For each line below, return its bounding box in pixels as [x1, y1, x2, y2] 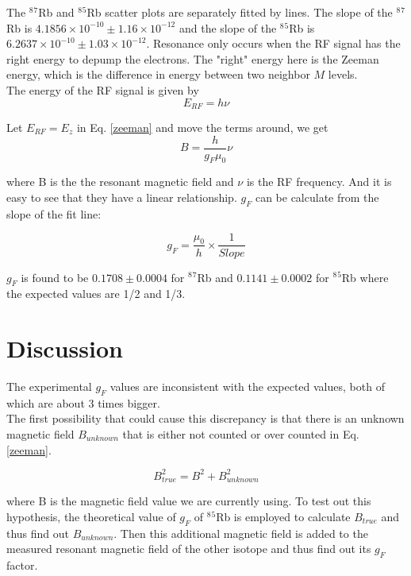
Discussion [6, 332, 123, 365]
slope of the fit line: [6, 205, 102, 222]
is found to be [21, 269, 89, 285]
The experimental [6, 378, 92, 395]
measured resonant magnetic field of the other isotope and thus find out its [6, 540, 371, 557]
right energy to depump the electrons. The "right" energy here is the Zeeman [6, 50, 379, 67]
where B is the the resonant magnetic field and [6, 173, 234, 190]
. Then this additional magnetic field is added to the [113, 524, 368, 541]
